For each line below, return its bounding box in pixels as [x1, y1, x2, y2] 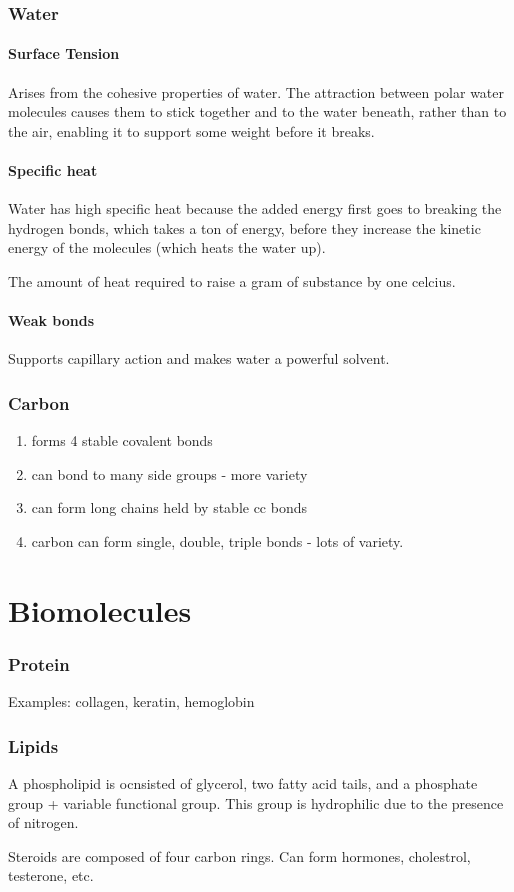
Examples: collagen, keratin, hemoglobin [8, 691, 255, 712]
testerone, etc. [8, 865, 94, 886]
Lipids [8, 733, 59, 758]
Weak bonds [8, 310, 95, 331]
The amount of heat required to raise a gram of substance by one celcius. [8, 271, 456, 291]
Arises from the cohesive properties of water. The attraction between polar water [8, 81, 505, 102]
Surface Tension [8, 43, 120, 64]
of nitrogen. [8, 812, 79, 833]
